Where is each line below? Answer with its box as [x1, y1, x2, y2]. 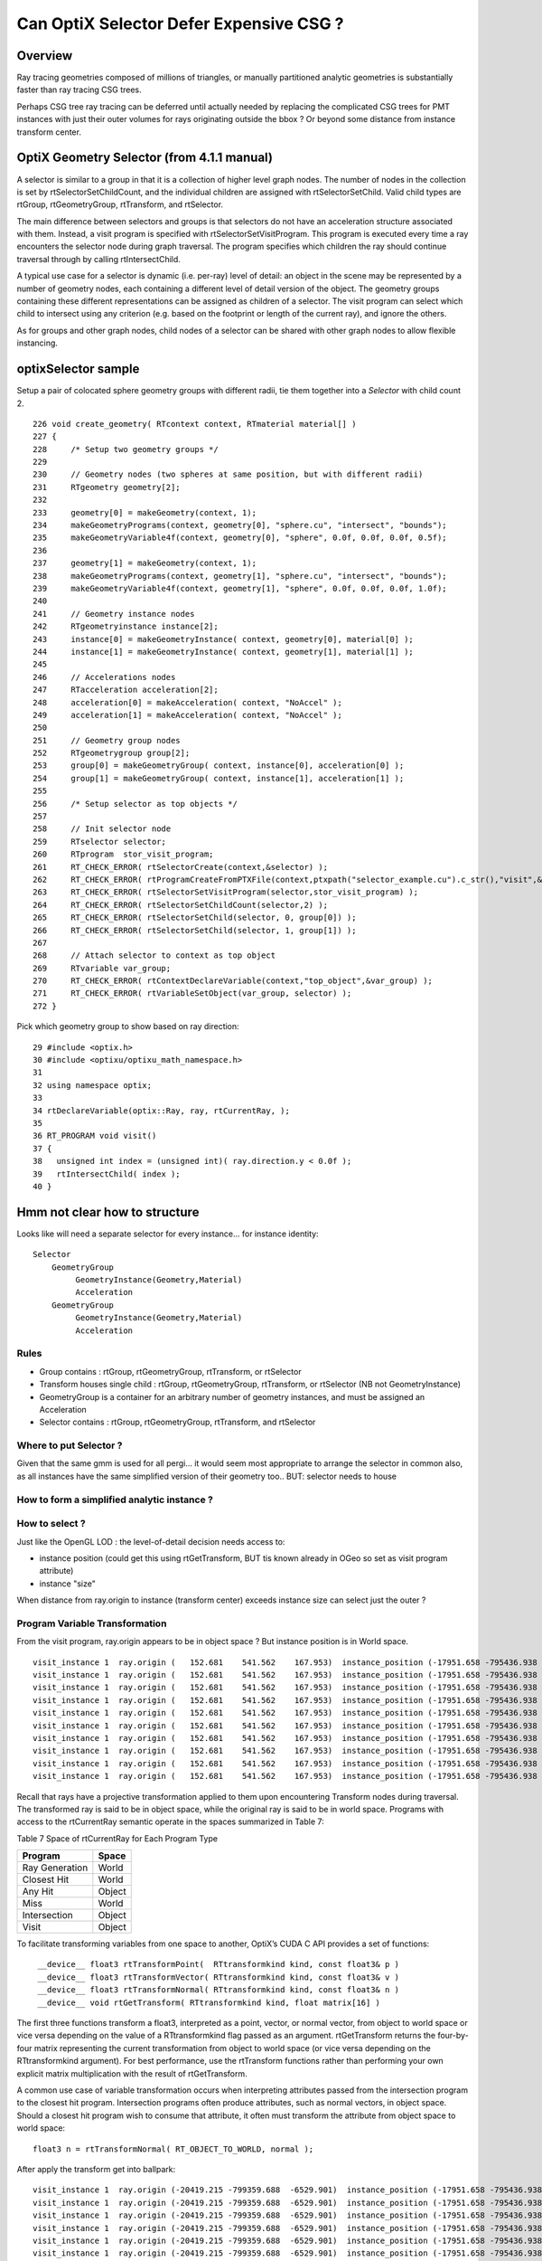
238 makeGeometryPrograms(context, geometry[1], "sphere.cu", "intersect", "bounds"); [33, 571, 447, 581]
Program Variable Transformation [16, 1617, 167, 1630]
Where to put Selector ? [16, 1439, 123, 1452]
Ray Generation [22, 1861, 89, 1874]
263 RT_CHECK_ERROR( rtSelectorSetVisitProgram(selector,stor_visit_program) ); [33, 887, 419, 897]
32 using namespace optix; [33, 1080, 153, 1090]
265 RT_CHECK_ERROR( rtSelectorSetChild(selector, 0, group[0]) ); [33, 913, 357, 922]
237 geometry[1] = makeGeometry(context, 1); [33, 558, 257, 569]
